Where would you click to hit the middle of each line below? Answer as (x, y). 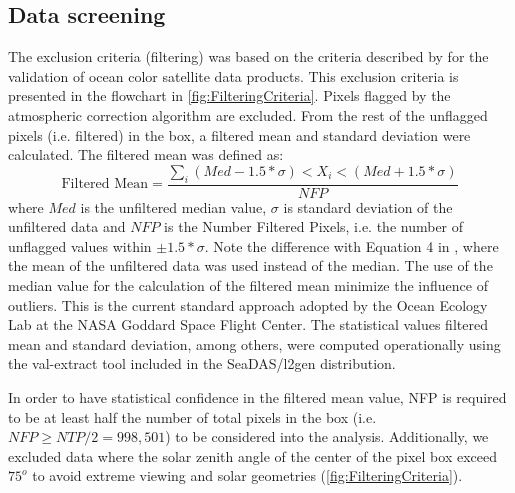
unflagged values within (80, 245)
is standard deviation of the (368, 206)
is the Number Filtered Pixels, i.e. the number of (314, 226)
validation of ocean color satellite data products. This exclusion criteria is (233, 75)
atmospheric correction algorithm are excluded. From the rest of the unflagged (248, 114)
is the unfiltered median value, (173, 206)
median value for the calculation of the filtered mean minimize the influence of (248, 284)
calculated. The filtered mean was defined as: (146, 154)
